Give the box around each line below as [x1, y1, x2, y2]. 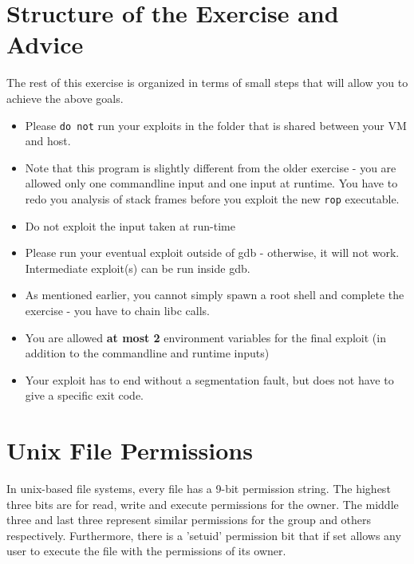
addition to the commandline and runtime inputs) [25, 345, 270, 361]
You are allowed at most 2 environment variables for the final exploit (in [25, 329, 386, 345]
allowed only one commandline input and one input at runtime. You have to [25, 175, 398, 191]
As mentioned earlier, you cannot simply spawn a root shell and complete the [25, 286, 404, 303]
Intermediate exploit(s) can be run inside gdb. [25, 259, 250, 276]
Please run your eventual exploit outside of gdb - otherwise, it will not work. [25, 244, 400, 261]
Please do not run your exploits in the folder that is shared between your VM [25, 116, 407, 133]
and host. [25, 132, 71, 149]
